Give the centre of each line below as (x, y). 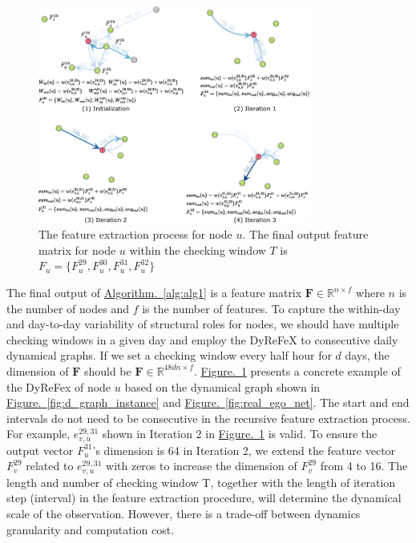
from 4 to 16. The (364, 466)
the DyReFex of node (59, 386)
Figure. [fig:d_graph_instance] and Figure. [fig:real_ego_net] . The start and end (208, 402)
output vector (40, 450)
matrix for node (77, 249)
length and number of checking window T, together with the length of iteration (201, 482)
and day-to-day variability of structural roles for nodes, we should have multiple (203, 324)
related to (50, 466)
